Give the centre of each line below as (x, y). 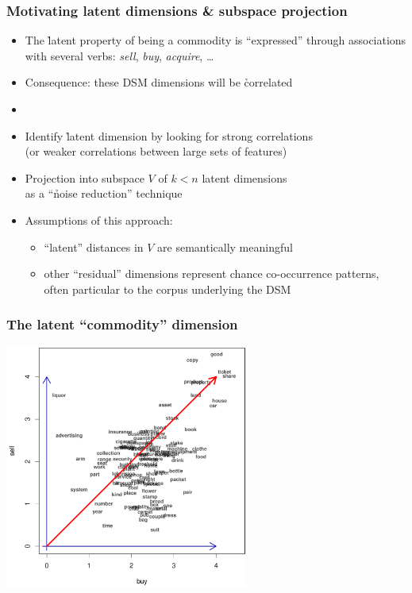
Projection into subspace (85, 177)
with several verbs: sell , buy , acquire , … (119, 55)
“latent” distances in (94, 246)
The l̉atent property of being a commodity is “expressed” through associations (216, 40)
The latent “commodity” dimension (122, 324)
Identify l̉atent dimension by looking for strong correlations (169, 135)
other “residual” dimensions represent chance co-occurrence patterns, (212, 273)
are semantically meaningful (225, 246)
